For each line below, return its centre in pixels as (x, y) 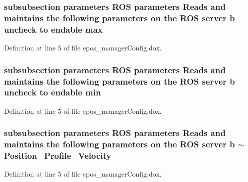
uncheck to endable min (53, 92)
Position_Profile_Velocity (58, 156)
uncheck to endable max (53, 29)
